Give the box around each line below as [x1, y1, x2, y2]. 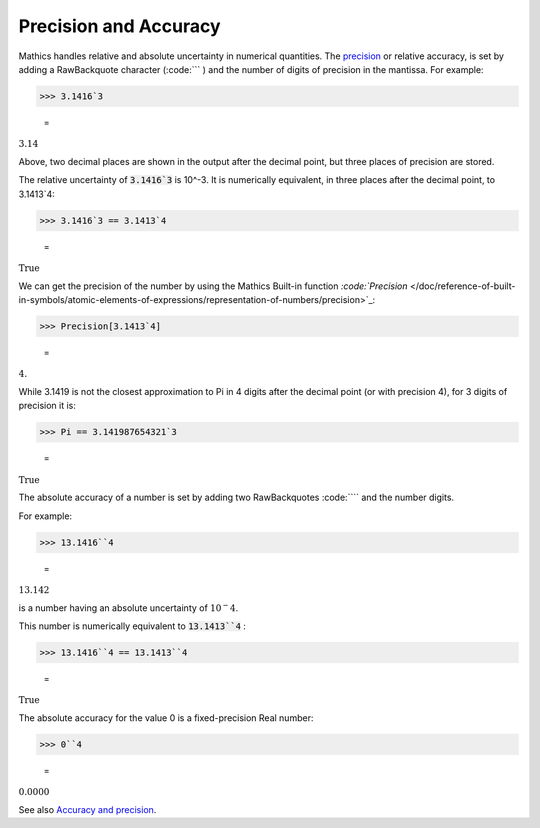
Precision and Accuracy [18, 15, 221, 37]
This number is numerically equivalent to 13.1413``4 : [18, 620, 247, 632]
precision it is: [18, 400, 77, 412]
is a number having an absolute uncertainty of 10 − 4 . [18, 601, 239, 614]
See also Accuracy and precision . [18, 803, 157, 815]
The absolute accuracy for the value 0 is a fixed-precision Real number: [18, 712, 314, 724]
